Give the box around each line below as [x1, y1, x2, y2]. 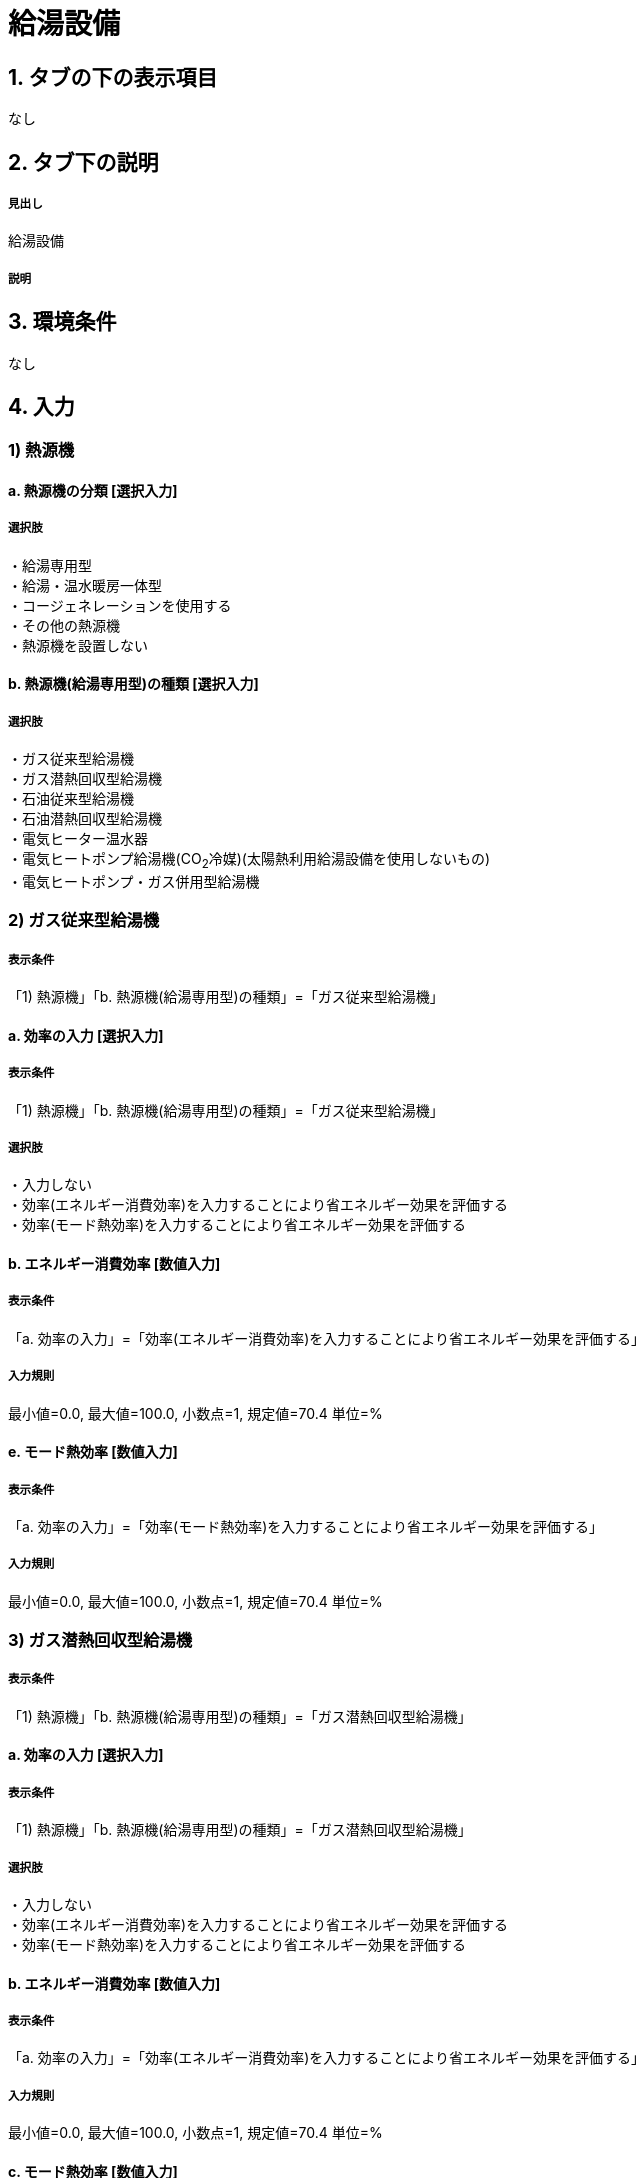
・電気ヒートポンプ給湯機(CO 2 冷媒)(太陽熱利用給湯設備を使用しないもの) [8, 850, 491, 871]
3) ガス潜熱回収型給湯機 [8, 1630, 193, 1651]
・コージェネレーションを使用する [8, 596, 232, 614]
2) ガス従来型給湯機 [8, 910, 160, 931]
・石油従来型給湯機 [8, 790, 134, 808]
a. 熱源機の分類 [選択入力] [8, 482, 178, 500]
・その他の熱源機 [8, 616, 120, 634]
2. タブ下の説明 [8, 149, 159, 175]
